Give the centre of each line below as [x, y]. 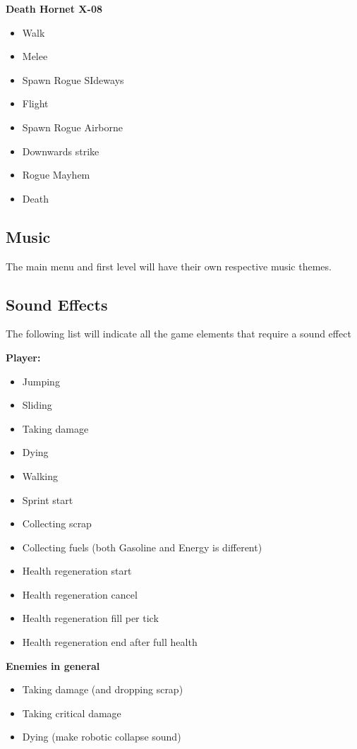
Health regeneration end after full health [110, 642]
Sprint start [48, 499]
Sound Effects [57, 304]
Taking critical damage [72, 713]
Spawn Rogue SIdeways [73, 79]
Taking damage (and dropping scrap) [103, 689]
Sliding [37, 405]
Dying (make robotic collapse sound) [102, 737]
